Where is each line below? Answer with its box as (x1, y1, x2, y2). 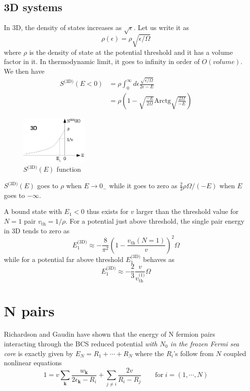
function (56, 164, 81, 174)
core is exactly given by (4, 348, 73, 358)
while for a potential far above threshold (4, 254, 124, 264)
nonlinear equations (4, 358, 62, 368)
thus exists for (86, 206, 129, 216)
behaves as (143, 254, 174, 264)
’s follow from (173, 348, 214, 358)
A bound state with (4, 206, 62, 216)
